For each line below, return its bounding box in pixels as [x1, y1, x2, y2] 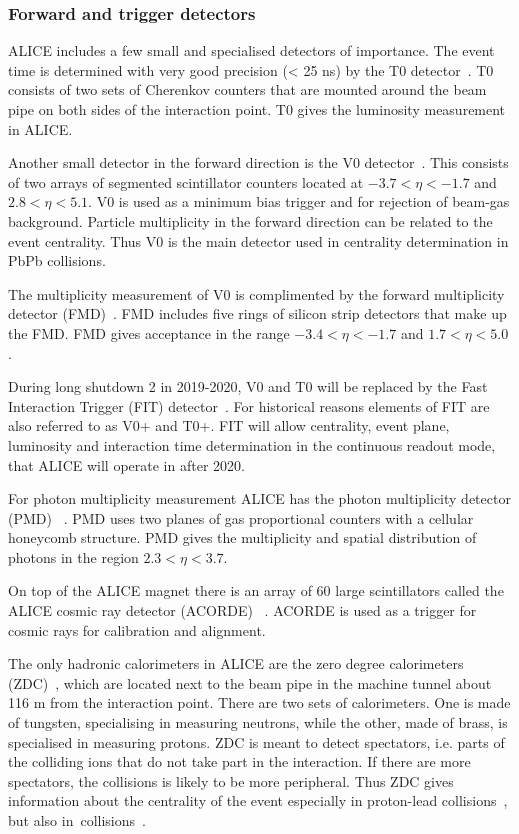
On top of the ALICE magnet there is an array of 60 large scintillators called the [8, 580, 504, 601]
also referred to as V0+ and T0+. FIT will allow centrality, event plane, [8, 415, 450, 436]
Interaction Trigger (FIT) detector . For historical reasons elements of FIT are [8, 395, 490, 416]
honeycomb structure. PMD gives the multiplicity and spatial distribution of [8, 527, 477, 548]
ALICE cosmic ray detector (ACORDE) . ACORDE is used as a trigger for [8, 600, 477, 621]
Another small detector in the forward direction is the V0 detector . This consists [8, 152, 509, 173]
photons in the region [8, 546, 139, 567]
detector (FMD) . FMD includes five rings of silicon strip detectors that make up [8, 303, 507, 324]
